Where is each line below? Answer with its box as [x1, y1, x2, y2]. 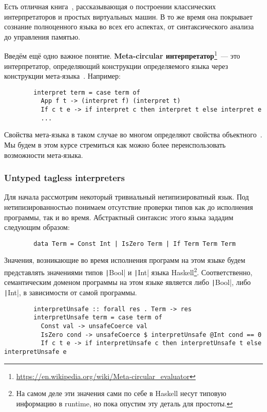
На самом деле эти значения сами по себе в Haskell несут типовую [16, 388, 226, 399]
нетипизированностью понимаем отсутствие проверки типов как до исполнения [4, 202, 253, 212]
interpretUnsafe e [4, 348, 67, 355]
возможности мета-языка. [4, 149, 83, 160]
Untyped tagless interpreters [4, 171, 125, 184]
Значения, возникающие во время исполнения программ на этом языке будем [4, 255, 245, 265]
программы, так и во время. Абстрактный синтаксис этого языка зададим [4, 211, 234, 222]
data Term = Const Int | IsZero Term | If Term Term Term [33, 240, 236, 247]
